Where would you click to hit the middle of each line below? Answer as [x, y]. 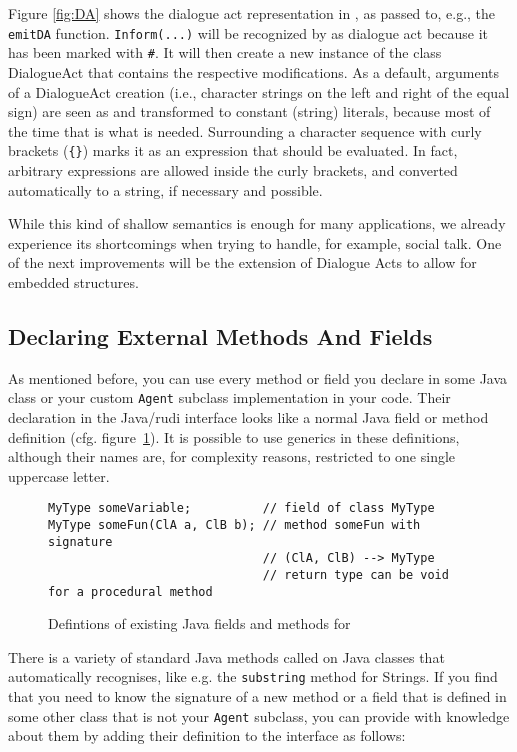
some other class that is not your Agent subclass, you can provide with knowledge [259, 715]
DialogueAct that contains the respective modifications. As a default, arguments [254, 71]
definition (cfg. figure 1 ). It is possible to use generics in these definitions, [234, 436]
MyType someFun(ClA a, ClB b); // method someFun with [234, 524]
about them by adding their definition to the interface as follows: [207, 735]
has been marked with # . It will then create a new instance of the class [225, 52]
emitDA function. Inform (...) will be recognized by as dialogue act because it [248, 32]
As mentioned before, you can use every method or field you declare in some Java [258, 377]
